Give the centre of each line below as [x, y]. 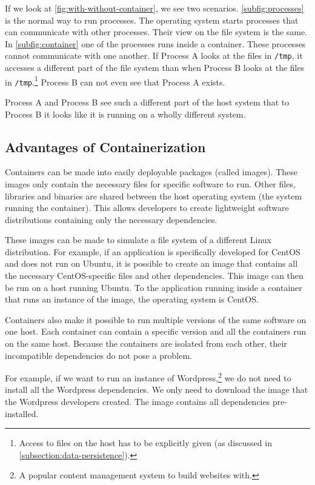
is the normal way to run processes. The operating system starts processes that [152, 20]
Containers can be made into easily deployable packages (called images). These [151, 172]
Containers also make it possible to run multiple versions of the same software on [156, 319]
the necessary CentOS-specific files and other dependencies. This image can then [154, 276]
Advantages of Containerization [105, 146]
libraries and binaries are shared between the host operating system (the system [154, 196]
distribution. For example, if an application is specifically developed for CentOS [153, 251]
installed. [22, 413]
